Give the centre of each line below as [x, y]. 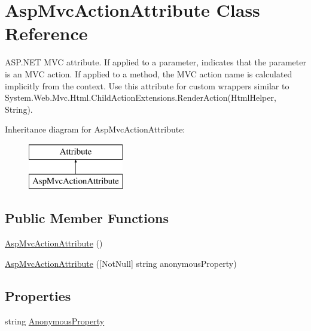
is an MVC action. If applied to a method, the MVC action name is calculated [149, 73]
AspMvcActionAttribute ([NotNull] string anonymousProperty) [121, 263]
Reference [46, 33]
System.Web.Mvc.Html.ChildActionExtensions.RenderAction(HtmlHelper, [141, 97]
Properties [38, 295]
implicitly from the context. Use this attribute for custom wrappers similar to [147, 85]
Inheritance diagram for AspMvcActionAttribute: [95, 129]
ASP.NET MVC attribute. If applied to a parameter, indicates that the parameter [155, 62]
